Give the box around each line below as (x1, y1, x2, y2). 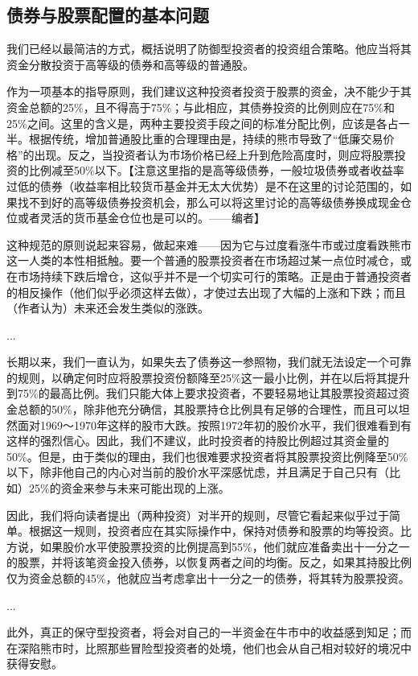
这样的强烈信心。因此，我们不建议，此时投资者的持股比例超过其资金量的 (6, 432, 389, 449)
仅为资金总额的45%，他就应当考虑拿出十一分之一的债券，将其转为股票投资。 (6, 570, 410, 587)
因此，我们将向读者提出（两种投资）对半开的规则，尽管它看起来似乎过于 (6, 506, 389, 523)
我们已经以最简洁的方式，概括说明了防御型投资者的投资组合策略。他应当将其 (6, 40, 412, 57)
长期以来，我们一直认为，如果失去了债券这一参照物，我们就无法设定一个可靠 (6, 353, 412, 370)
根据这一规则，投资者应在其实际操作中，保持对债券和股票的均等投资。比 (28, 522, 412, 539)
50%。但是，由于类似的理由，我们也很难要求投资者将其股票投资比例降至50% (6, 447, 408, 464)
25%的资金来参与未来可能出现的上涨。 (28, 480, 230, 497)
